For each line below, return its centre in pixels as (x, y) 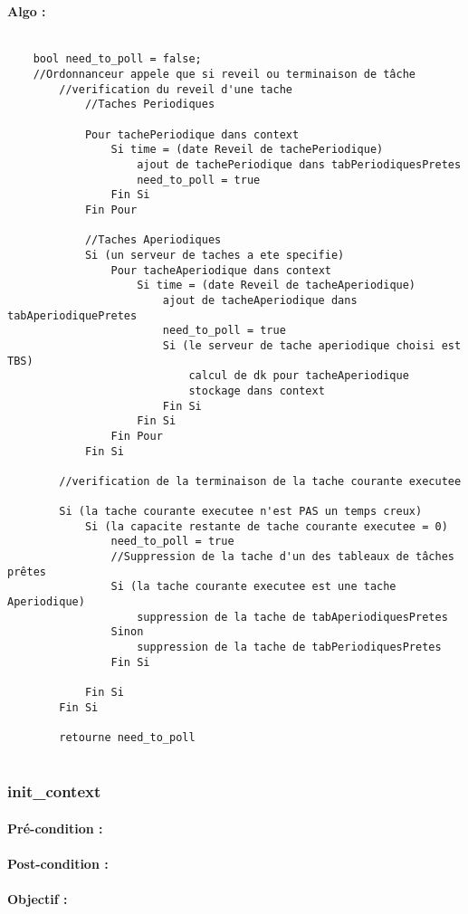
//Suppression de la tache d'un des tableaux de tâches (282, 557)
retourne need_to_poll (127, 737)
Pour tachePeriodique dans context (192, 134)
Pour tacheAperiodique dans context (221, 270)
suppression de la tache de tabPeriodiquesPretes (289, 647)
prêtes (27, 571)
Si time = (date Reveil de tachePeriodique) (247, 150)
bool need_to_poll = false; (117, 59)
